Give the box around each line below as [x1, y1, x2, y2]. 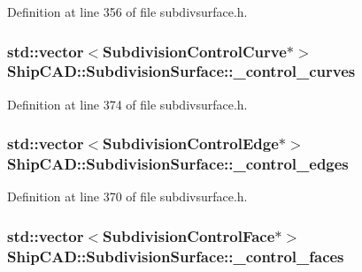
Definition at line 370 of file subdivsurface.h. [7, 187, 248, 206]
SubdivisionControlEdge [103, 132, 279, 155]
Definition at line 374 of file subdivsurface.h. [7, 94, 248, 113]
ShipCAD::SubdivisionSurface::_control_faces [7, 245, 344, 267]
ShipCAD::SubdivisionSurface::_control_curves [7, 60, 356, 82]
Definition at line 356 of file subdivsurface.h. [7, 3, 248, 20]
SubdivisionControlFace [103, 224, 275, 246]
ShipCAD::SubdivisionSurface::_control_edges [7, 153, 349, 175]
